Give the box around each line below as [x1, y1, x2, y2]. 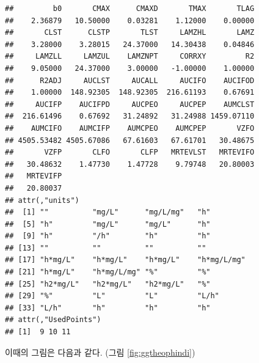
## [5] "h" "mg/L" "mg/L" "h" [5, 219, 211, 229]
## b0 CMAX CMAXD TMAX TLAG [5, 4, 255, 13]
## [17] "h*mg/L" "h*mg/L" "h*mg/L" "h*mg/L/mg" [5, 255, 246, 265]
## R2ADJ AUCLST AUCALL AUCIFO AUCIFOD [5, 76, 255, 85]
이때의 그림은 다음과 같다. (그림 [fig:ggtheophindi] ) [5, 345, 195, 358]
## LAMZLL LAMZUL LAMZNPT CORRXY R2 [5, 52, 255, 61]
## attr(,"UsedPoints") [5, 315, 101, 324]
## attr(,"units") [5, 196, 79, 205]
